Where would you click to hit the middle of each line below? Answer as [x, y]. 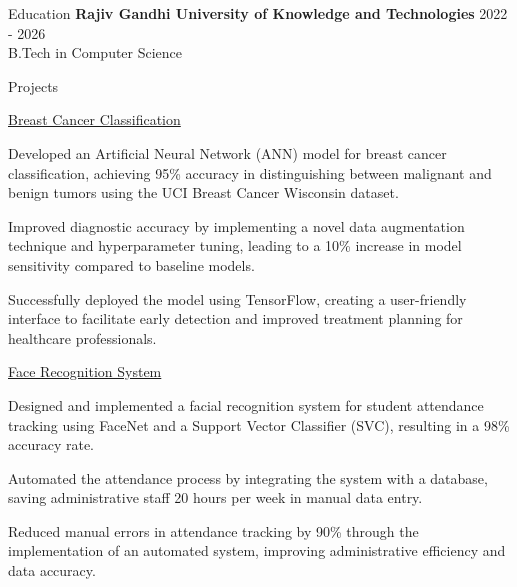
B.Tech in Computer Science [95, 52]
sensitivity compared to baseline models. [131, 264]
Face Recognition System [85, 371]
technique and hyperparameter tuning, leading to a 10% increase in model [235, 245]
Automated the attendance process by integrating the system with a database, [248, 477]
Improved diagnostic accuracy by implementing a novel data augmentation [236, 225]
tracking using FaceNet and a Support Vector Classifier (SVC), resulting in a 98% [259, 424]
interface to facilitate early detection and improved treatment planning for [235, 318]
